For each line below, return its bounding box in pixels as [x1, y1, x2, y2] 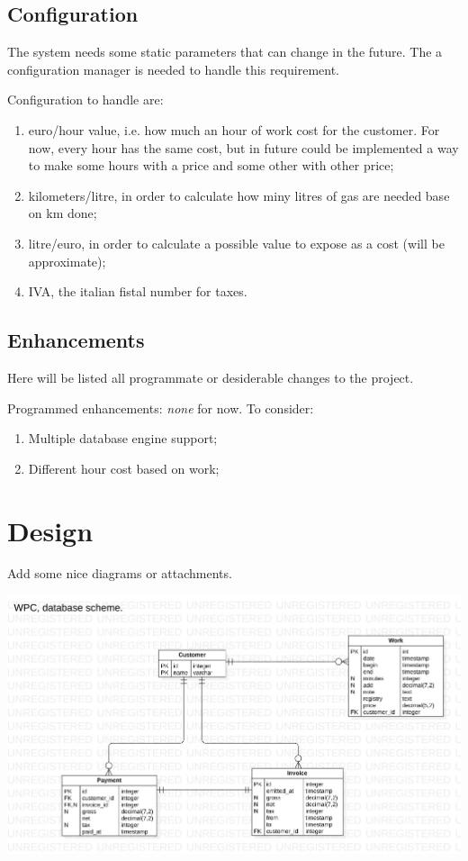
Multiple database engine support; [28, 429, 218, 448]
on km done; [28, 204, 97, 222]
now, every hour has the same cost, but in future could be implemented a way [28, 138, 459, 157]
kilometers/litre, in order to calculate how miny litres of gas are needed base [28, 186, 450, 204]
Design [7, 512, 94, 548]
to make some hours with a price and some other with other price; [28, 156, 394, 175]
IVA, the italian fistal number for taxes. [28, 282, 247, 301]
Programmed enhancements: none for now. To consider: [7, 398, 314, 417]
